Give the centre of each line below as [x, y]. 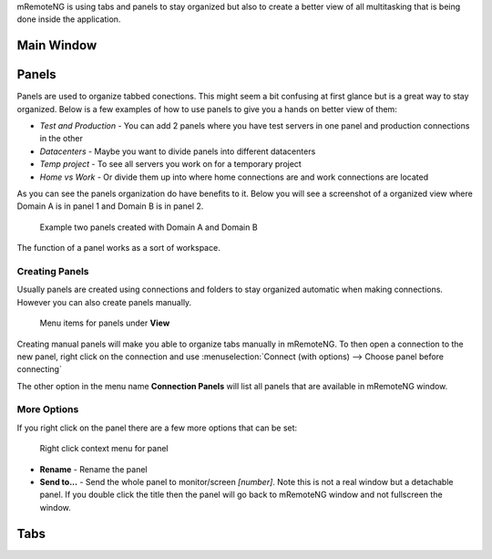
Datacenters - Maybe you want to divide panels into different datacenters [178, 151]
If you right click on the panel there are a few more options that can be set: [157, 428]
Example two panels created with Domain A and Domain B [149, 227]
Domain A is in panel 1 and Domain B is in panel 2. [110, 206]
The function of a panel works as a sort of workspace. [118, 248]
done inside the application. [69, 19]
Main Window [57, 46]
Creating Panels [53, 271]
